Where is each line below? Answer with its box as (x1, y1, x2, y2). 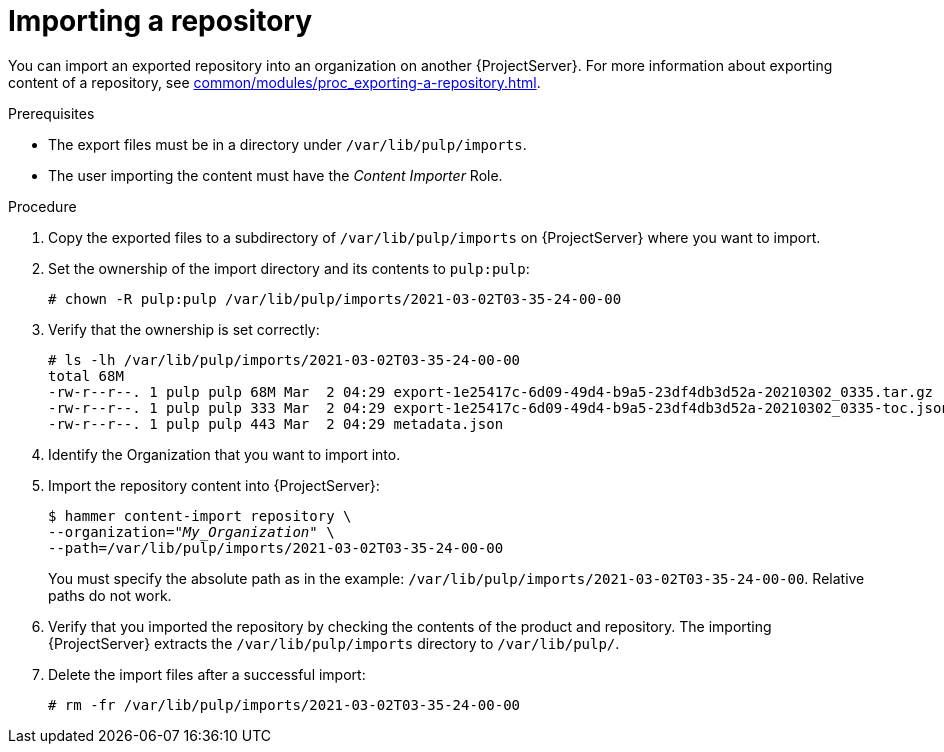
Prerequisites (8, 104, 95, 122)
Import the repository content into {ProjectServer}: (48, 476, 380, 494)
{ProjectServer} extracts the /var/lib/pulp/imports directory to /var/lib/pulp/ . (48, 634, 620, 652)
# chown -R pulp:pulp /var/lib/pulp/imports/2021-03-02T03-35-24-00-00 (48, 290, 622, 307)
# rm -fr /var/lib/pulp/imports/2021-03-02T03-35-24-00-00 (48, 696, 521, 713)
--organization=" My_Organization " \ (48, 523, 335, 540)
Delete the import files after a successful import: (48, 665, 366, 683)
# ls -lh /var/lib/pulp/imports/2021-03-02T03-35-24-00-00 (48, 351, 521, 368)
